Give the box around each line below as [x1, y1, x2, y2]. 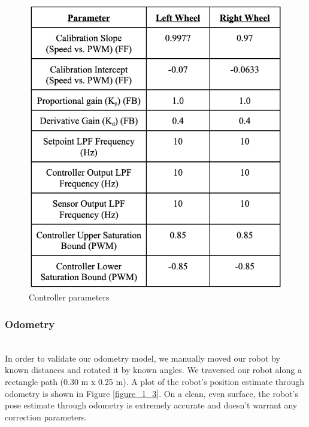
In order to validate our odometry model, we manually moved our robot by [5, 351, 280, 364]
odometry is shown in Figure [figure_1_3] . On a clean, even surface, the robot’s [5, 387, 298, 399]
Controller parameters [29, 291, 110, 303]
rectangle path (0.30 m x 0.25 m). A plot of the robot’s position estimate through [5, 375, 305, 387]
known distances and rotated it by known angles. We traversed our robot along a [5, 363, 302, 376]
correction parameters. [5, 410, 87, 423]
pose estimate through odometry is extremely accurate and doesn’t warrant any [5, 399, 298, 411]
